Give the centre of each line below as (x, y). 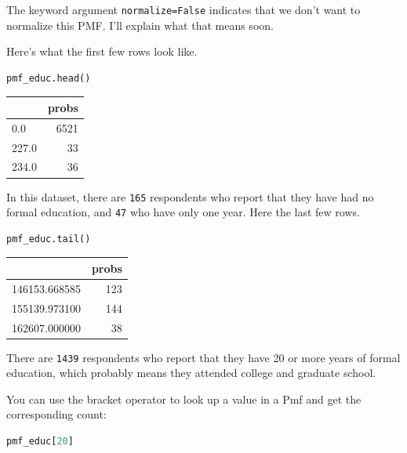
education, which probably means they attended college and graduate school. (191, 373)
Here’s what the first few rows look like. (102, 51)
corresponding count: (56, 414)
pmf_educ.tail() (49, 239)
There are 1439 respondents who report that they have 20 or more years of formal (203, 357)
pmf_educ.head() (49, 78)
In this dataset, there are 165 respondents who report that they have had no (190, 196)
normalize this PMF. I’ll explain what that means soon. (140, 25)
